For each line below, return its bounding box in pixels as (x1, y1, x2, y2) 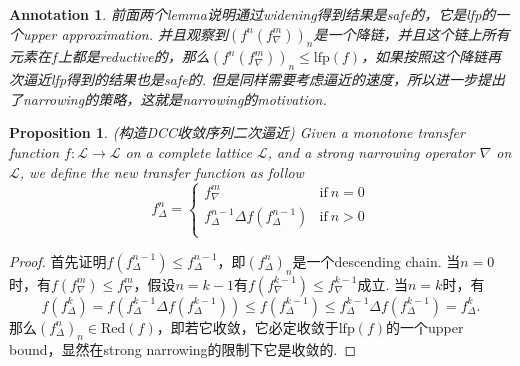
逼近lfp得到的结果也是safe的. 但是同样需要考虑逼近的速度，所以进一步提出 (22, 69, 505, 90)
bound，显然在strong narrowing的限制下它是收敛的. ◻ (9, 339, 357, 360)
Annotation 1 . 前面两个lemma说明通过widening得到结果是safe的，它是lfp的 (9, 4, 496, 24)
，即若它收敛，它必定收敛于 (156, 316, 339, 337)
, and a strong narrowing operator (267, 141, 475, 162)
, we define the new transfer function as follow (19, 161, 304, 182)
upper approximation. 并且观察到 (22, 23, 228, 44)
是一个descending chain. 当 (292, 250, 461, 271)
